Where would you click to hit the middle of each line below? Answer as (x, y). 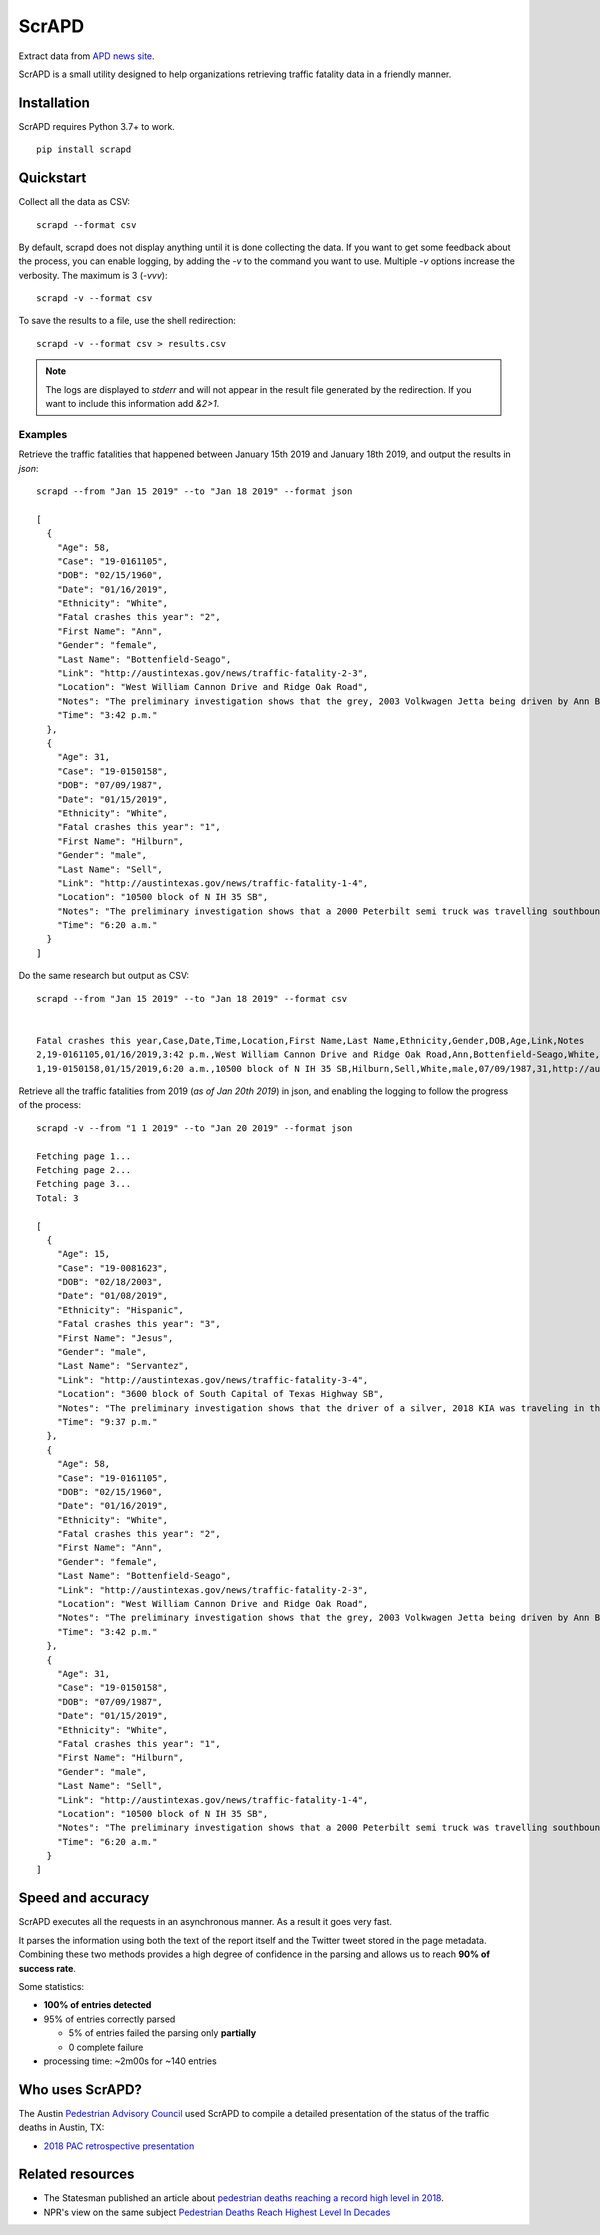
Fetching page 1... (84, 1156)
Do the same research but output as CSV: (104, 976)
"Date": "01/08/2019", (112, 1296)
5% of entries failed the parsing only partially (162, 2033)
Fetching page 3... (84, 1184)
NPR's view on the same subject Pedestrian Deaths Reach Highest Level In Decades (217, 2212)
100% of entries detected (97, 2005)
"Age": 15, (83, 1254)
